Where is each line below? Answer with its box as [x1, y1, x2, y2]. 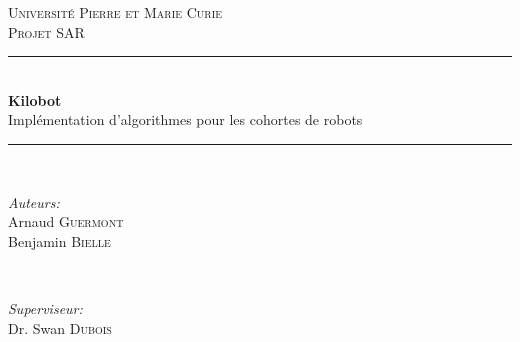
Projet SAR [8, 21, 85, 42]
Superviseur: [8, 297, 83, 318]
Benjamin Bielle [8, 230, 111, 251]
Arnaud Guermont [8, 211, 124, 232]
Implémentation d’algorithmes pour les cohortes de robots [8, 109, 363, 130]
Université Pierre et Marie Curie [8, 2, 223, 22]
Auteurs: [8, 191, 60, 212]
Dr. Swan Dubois [8, 317, 112, 338]
